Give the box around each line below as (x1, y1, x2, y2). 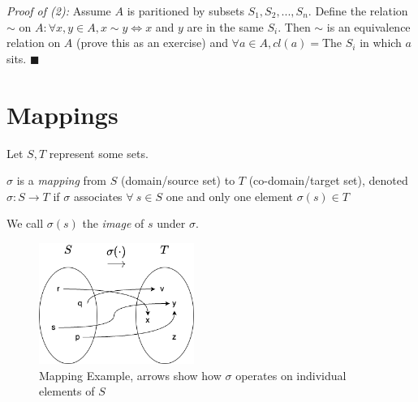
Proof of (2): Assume (6, 2, 111, 19)
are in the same (187, 18, 264, 35)
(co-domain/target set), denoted (248, 172, 408, 189)
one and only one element (166, 187, 293, 204)
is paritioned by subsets (127, 2, 244, 19)
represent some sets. (49, 144, 149, 161)
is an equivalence (326, 18, 411, 35)
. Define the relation (308, 2, 408, 19)
